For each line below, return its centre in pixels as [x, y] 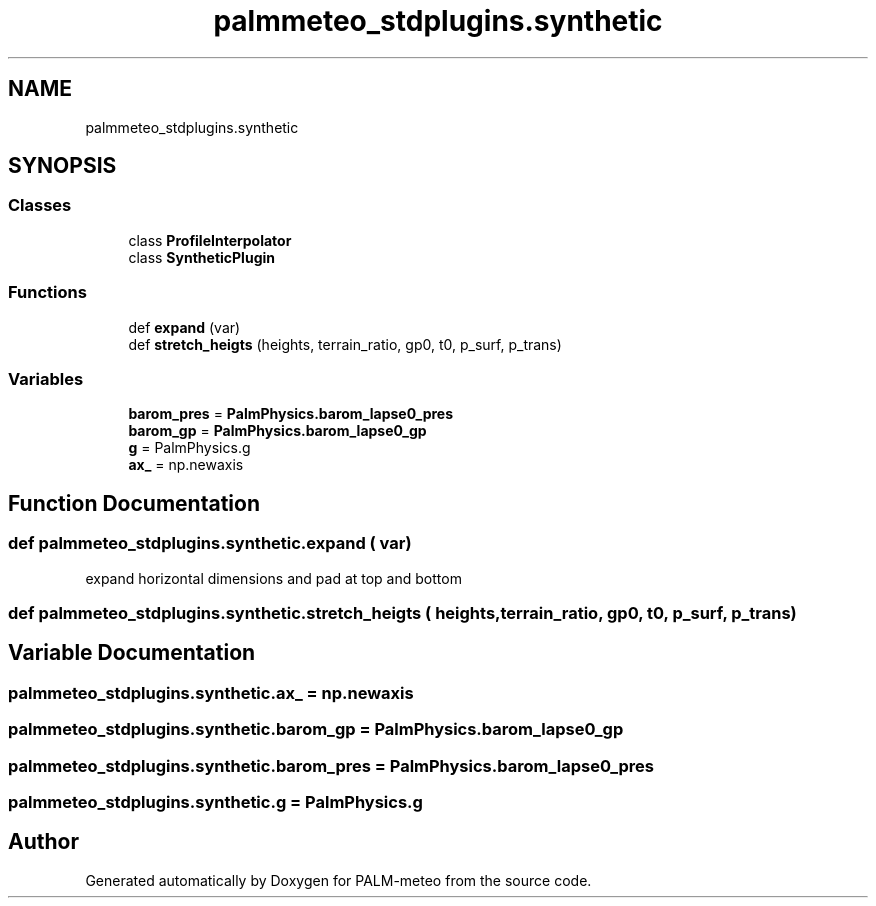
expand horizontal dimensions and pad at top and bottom [273, 578]
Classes [40, 205]
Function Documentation [134, 503]
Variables [46, 378]
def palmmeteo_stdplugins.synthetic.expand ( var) [210, 543]
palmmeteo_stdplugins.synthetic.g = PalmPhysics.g [215, 801]
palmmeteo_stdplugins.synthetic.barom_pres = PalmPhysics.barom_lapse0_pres [331, 765]
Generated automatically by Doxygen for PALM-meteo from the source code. [338, 880]
